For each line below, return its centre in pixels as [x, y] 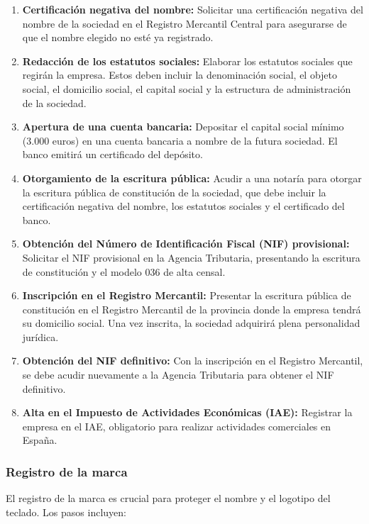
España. [40, 440]
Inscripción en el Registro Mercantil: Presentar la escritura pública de [187, 295]
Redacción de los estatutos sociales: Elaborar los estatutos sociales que [187, 61]
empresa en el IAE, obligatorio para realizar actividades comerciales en [177, 426]
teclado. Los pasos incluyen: [66, 512]
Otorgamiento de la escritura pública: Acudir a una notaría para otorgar [192, 178]
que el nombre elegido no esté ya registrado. [118, 37]
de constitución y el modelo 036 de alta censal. [124, 271]
